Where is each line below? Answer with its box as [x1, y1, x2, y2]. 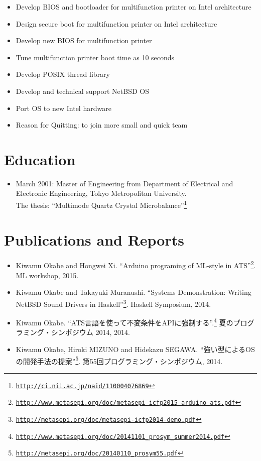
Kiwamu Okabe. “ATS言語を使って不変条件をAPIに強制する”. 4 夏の [16, 316, 233, 327]
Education [4, 149, 76, 169]
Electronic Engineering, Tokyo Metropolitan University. [16, 188, 187, 198]
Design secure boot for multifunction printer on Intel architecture [16, 18, 217, 29]
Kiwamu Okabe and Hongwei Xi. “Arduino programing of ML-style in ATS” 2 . [16, 259, 256, 271]
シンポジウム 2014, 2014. [51, 327, 130, 337]
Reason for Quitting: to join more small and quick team [16, 120, 188, 130]
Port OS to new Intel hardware [16, 102, 111, 113]
